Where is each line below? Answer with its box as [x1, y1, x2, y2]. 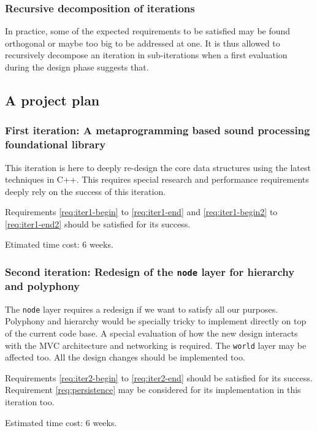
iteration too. [5, 395, 55, 408]
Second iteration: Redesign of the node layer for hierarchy [5, 264, 295, 279]
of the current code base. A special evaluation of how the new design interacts [5, 327, 298, 340]
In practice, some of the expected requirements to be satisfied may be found [5, 25, 291, 37]
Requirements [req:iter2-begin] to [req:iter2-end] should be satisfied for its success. [5, 371, 313, 384]
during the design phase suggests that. [5, 61, 149, 73]
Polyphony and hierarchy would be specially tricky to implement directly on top [5, 315, 307, 327]
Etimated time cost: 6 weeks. [5, 238, 113, 251]
